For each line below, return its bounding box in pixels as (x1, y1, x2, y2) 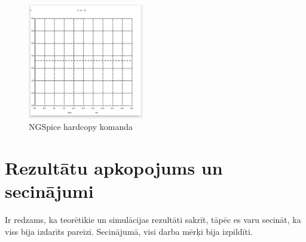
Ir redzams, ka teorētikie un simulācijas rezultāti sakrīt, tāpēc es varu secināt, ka (5, 213, 301, 226)
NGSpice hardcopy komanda (29, 120, 133, 133)
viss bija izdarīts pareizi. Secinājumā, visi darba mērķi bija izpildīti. (5, 225, 253, 237)
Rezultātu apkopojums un (5, 156, 223, 180)
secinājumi (5, 179, 94, 203)
